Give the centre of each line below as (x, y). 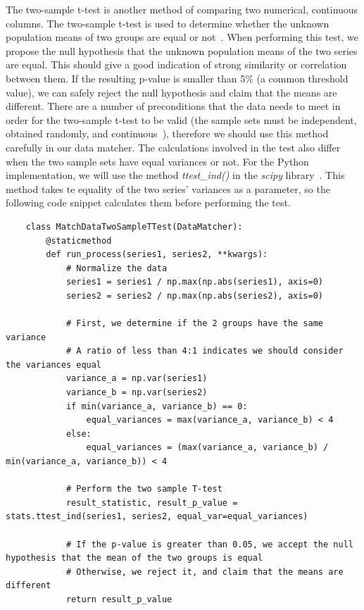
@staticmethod (79, 241)
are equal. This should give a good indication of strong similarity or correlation (176, 64)
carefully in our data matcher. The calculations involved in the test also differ (173, 147)
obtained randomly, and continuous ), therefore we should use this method (167, 133)
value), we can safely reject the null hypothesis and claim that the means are (171, 92)
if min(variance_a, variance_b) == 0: (157, 406)
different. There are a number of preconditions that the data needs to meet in (173, 106)
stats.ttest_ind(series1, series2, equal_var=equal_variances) (157, 517)
